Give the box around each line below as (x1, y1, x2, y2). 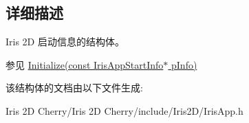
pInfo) (171, 57, 197, 71)
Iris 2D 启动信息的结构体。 (6, 34, 124, 49)
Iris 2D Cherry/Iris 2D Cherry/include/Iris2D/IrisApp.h (6, 103, 243, 118)
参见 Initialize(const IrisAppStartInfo (6, 57, 164, 71)
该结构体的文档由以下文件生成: (6, 80, 143, 95)
